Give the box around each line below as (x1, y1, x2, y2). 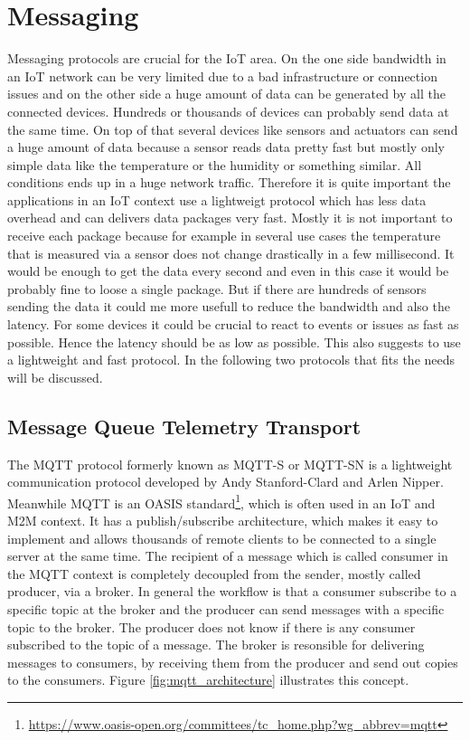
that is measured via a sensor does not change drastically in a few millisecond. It (7, 243, 455, 262)
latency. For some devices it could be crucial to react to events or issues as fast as (7, 315, 459, 334)
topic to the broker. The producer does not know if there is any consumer (7, 617, 416, 636)
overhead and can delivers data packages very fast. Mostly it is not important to (7, 208, 453, 227)
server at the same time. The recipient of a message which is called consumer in (7, 546, 448, 565)
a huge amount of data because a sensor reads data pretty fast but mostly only (7, 138, 445, 157)
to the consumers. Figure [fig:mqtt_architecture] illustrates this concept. (7, 670, 409, 689)
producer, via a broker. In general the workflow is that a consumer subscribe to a (7, 582, 457, 601)
